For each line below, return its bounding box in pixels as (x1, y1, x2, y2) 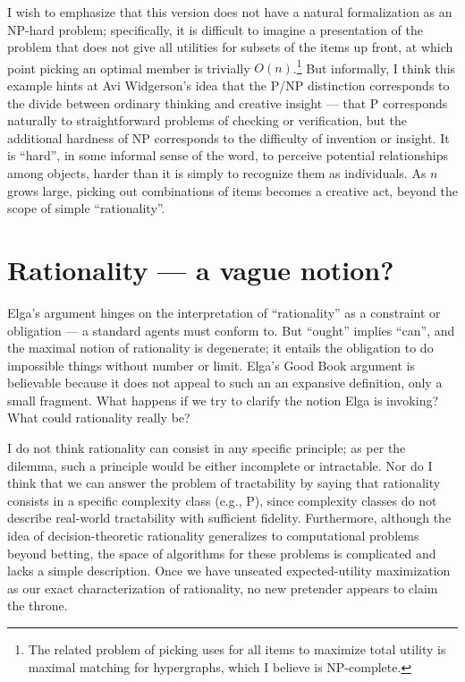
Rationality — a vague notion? (7, 251, 394, 287)
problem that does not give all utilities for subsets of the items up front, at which (7, 38, 453, 56)
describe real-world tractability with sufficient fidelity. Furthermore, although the (7, 508, 452, 527)
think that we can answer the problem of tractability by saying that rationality (7, 473, 441, 492)
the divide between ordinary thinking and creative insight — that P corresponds (7, 93, 448, 112)
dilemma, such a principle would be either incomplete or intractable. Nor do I (7, 456, 433, 474)
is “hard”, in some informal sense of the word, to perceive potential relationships (7, 146, 448, 165)
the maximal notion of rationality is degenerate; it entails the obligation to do (7, 338, 434, 357)
